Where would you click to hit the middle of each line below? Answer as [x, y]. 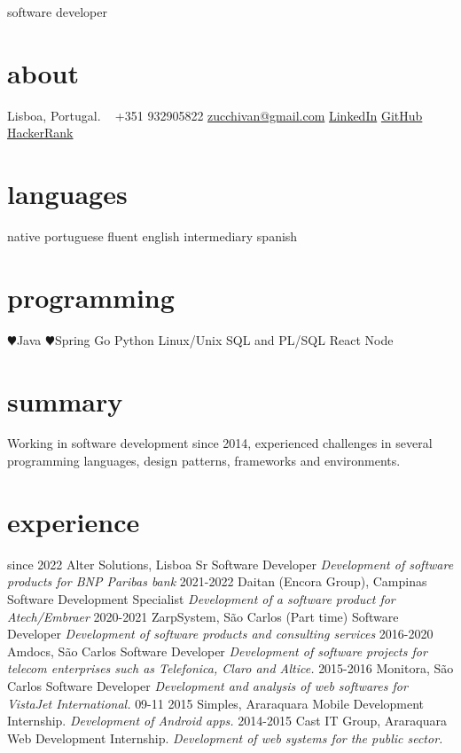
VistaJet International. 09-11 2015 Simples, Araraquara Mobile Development [216, 703]
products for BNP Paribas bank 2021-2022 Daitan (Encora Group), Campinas [217, 581]
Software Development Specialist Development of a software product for [201, 598]
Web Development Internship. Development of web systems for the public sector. [225, 737]
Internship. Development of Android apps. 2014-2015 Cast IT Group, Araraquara [227, 721]
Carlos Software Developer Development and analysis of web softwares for [207, 685]
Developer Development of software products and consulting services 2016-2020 [220, 634]
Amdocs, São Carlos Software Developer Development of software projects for [217, 651]
